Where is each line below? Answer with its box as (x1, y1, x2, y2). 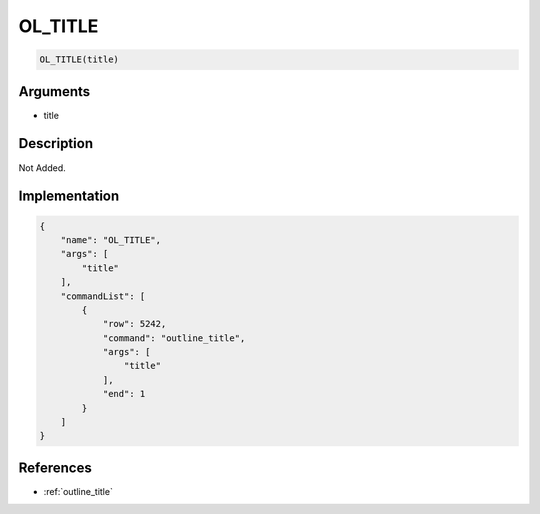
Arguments (18, 83, 91, 100)
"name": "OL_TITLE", (60, 234, 162, 245)
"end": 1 (102, 388, 146, 400)
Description (18, 135, 94, 152)
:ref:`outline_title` (43, 485, 114, 497)
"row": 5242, (102, 318, 167, 330)
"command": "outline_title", (102, 332, 246, 344)
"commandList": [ (60, 290, 146, 302)
